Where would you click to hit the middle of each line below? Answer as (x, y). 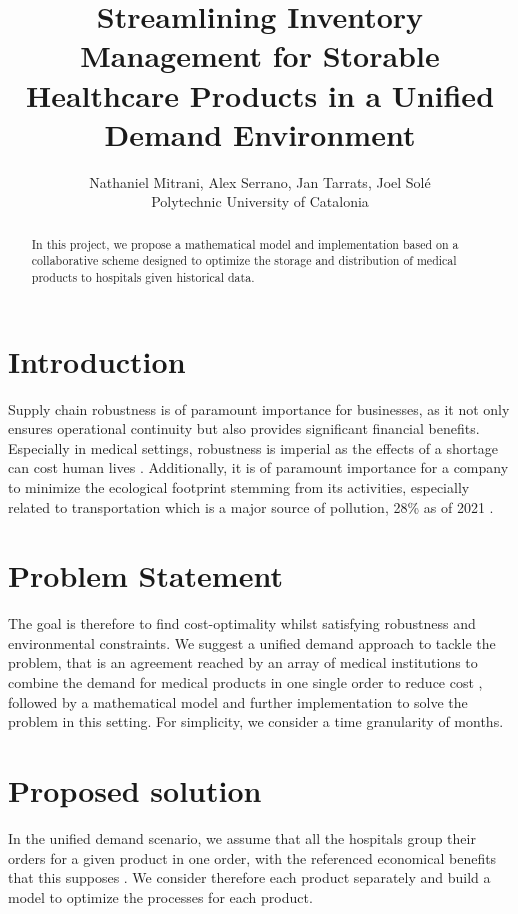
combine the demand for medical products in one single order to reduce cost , (245, 682)
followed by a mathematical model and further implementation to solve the (238, 701)
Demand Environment (260, 133)
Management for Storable (260, 55)
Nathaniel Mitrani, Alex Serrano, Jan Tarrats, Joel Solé (260, 181)
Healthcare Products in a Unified (260, 94)
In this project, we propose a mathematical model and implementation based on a (245, 243)
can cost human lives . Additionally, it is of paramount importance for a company (258, 467)
